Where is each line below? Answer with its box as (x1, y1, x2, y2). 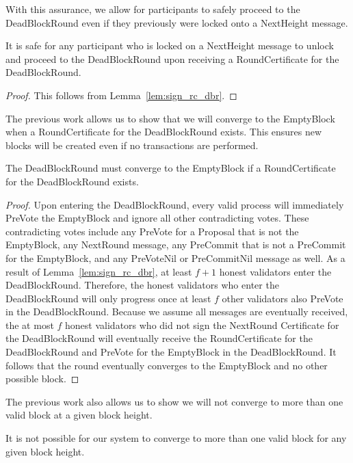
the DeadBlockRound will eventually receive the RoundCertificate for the (5, 331, 313, 345)
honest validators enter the (219, 264, 332, 278)
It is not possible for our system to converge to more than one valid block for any (5, 431, 347, 445)
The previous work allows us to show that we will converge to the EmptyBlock (5, 111, 335, 125)
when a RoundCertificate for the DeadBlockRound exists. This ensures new (5, 124, 322, 139)
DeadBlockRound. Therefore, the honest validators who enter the (5, 278, 279, 292)
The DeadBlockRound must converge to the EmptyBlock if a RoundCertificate (5, 161, 336, 175)
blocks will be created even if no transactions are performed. (5, 137, 259, 152)
